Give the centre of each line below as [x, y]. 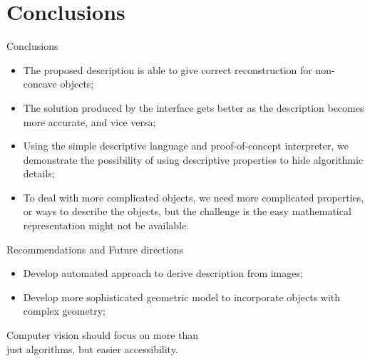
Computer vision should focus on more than [103, 335]
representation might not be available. [106, 225]
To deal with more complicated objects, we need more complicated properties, [194, 197]
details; [39, 173]
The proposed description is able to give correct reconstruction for [168, 69]
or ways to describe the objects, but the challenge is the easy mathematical [187, 211]
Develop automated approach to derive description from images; [163, 273]
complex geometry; [64, 311]
